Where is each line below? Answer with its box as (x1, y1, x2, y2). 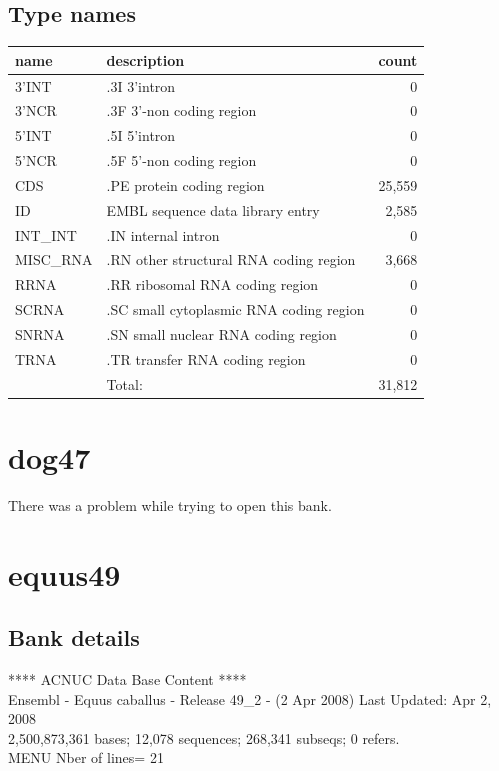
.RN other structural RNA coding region (106, 249, 356, 270)
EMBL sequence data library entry (106, 199, 320, 220)
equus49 (8, 553, 121, 594)
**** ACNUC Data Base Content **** (8, 669, 247, 690)
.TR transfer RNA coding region (106, 348, 306, 369)
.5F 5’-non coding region (106, 150, 257, 171)
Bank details (8, 622, 140, 653)
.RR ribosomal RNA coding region (106, 274, 319, 295)
